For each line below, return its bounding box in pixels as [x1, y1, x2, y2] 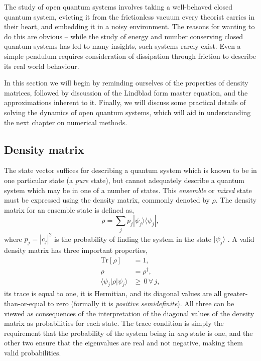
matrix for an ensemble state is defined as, [4, 204, 134, 215]
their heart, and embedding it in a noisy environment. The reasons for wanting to [4, 21, 255, 32]
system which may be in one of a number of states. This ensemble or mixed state [4, 185, 252, 195]
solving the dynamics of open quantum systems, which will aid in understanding [4, 107, 251, 117]
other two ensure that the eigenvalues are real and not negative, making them [4, 337, 243, 348]
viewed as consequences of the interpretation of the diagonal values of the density [4, 308, 254, 318]
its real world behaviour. [4, 60, 79, 71]
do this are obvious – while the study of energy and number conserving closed [4, 31, 243, 41]
